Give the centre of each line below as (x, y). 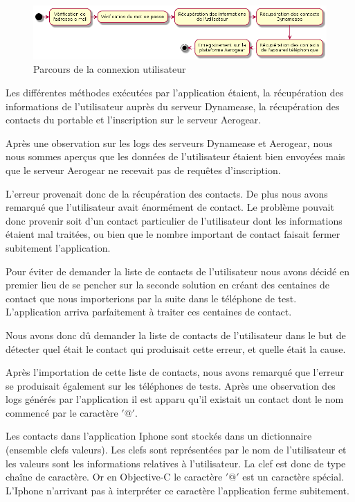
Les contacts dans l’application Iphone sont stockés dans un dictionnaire (159, 436)
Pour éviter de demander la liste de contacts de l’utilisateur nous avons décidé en (177, 271)
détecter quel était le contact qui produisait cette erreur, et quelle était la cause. (176, 348)
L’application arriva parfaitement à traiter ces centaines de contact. (149, 312)
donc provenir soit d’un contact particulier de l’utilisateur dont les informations (174, 220)
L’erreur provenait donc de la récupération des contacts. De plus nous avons (167, 193)
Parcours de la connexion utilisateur (110, 69)
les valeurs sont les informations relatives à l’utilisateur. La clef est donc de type (176, 463)
